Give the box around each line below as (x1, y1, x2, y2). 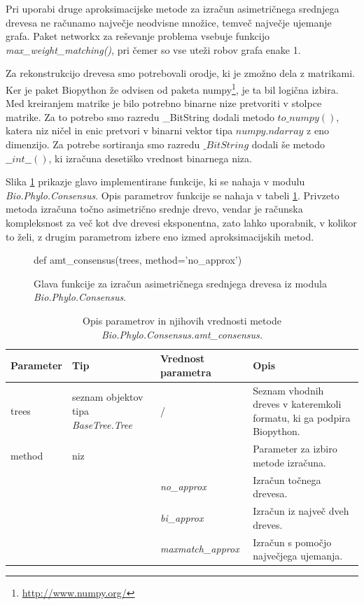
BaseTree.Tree (71, 417, 132, 432)
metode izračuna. (253, 455, 326, 469)
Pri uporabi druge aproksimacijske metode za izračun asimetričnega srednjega (6, 1, 339, 15)
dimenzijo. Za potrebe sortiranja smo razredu (6, 137, 200, 151)
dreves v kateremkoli (253, 397, 342, 411)
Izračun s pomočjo (253, 534, 332, 549)
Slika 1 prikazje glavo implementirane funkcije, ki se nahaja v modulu (6, 174, 305, 189)
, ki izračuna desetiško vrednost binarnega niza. (48, 150, 252, 165)
